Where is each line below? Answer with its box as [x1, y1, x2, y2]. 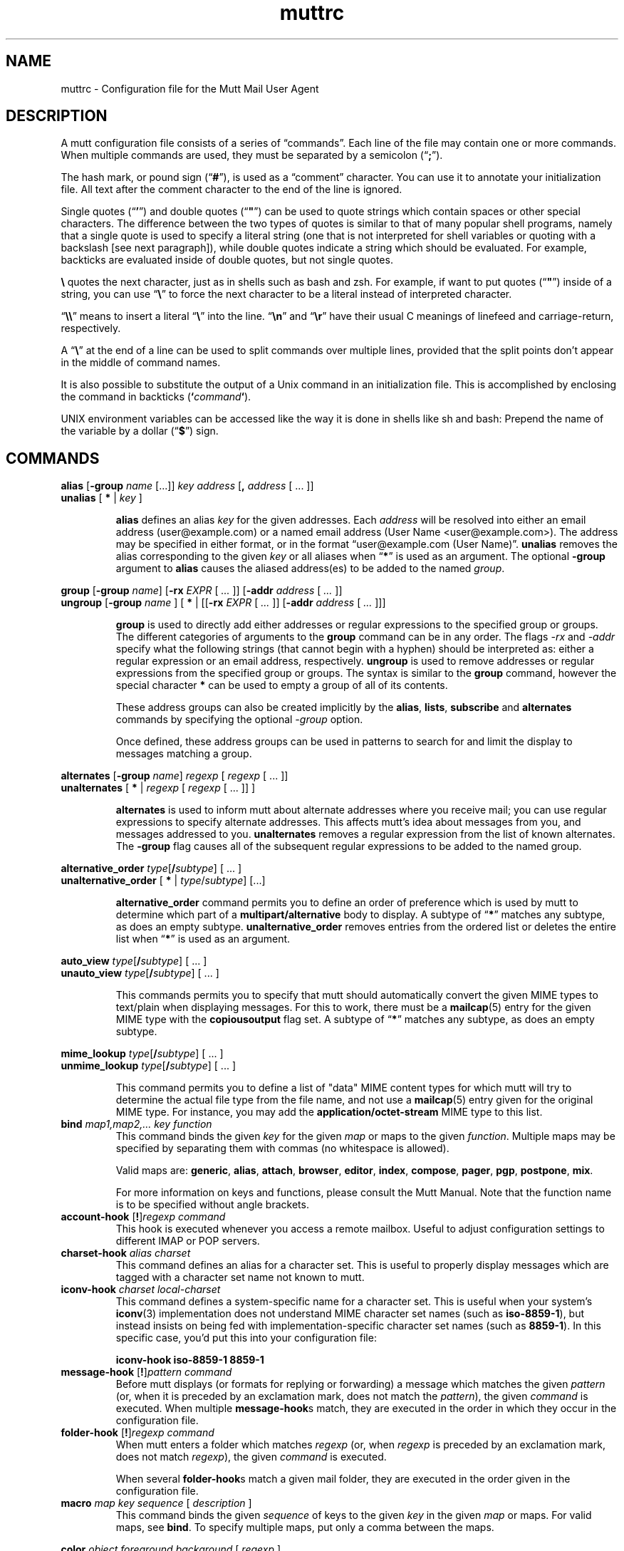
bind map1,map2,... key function [61, 1118, 212, 1131]
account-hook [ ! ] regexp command [61, 1210, 226, 1223]
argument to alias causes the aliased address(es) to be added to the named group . [115, 562, 505, 575]
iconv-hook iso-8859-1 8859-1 [115, 1354, 264, 1366]
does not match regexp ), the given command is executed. [115, 1451, 387, 1463]
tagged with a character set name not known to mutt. [115, 1271, 365, 1284]
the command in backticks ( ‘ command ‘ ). [61, 390, 251, 403]
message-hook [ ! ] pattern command [61, 1366, 232, 1379]
